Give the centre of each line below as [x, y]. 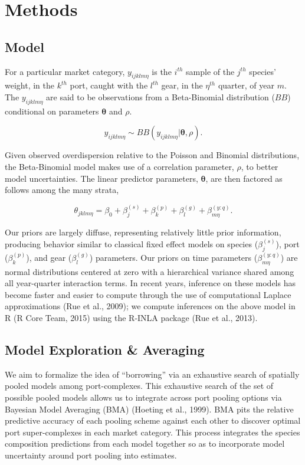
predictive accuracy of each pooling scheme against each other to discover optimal [153, 420]
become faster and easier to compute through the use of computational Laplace [148, 294]
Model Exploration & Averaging [105, 349]
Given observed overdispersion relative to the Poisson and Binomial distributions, [152, 155]
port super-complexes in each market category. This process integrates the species [152, 432]
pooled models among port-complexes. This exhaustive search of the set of [139, 386]
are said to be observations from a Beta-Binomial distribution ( [160, 96]
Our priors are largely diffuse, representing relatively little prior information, [143, 232]
